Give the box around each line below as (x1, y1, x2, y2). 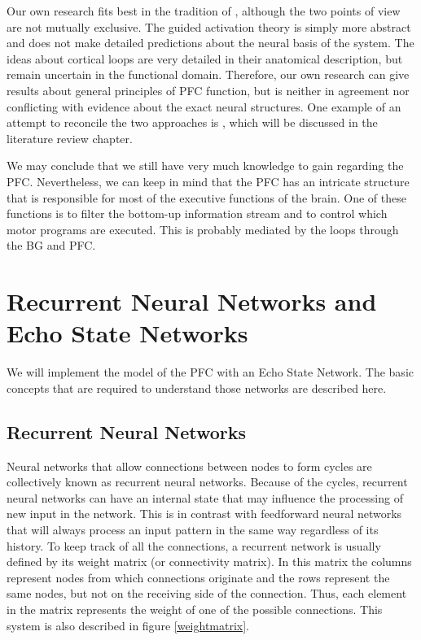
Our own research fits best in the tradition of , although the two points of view (7, 2, 401, 19)
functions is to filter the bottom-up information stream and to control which (7, 205, 388, 222)
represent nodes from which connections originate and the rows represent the (7, 568, 390, 586)
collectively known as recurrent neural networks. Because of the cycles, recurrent (7, 473, 408, 490)
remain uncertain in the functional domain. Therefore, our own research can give (7, 66, 410, 83)
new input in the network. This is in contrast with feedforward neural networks (7, 505, 402, 522)
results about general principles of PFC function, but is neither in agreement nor (7, 81, 410, 98)
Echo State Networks (7, 316, 248, 350)
